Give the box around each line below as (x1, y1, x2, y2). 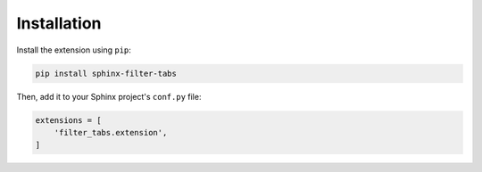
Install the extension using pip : (16, 45, 131, 55)
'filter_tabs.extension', (54, 127, 168, 137)
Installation (16, 13, 102, 33)
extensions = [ (35, 115, 102, 125)
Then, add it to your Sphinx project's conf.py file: (16, 91, 202, 102)
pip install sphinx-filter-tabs (35, 68, 178, 78)
